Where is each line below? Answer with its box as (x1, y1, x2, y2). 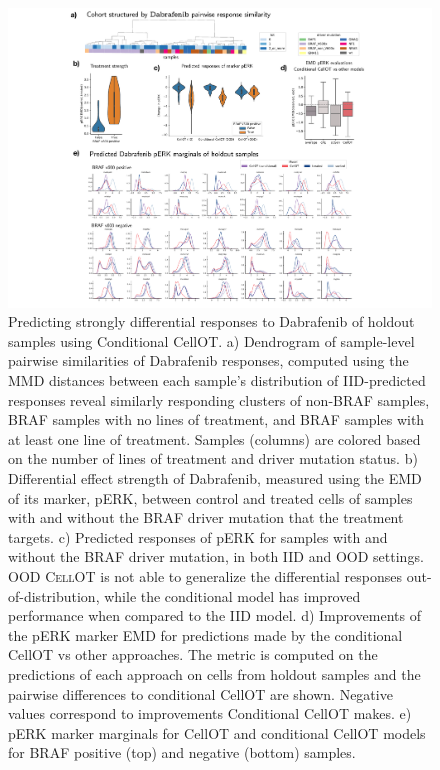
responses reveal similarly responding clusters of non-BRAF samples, (8, 389, 430, 410)
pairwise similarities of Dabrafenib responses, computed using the (8, 350, 409, 371)
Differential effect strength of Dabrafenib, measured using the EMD (8, 468, 422, 488)
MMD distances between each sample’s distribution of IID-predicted (8, 370, 426, 391)
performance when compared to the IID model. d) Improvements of (8, 605, 422, 626)
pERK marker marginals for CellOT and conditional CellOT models (8, 722, 426, 743)
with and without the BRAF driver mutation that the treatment (8, 507, 404, 528)
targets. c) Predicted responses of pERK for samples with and (8, 526, 388, 547)
